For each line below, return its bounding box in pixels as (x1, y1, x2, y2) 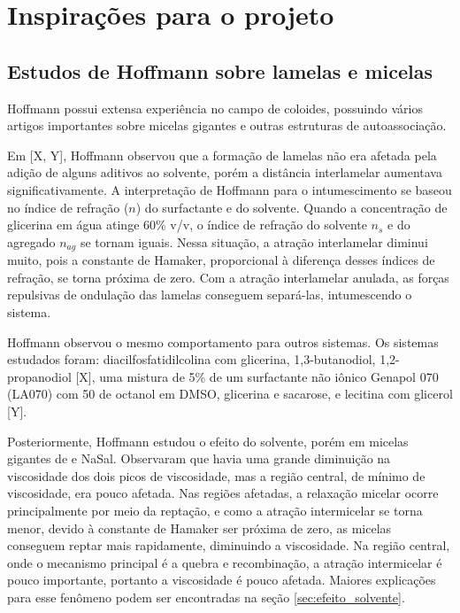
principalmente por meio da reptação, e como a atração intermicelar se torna (7, 500, 423, 519)
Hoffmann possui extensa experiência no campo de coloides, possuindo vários (7, 98, 423, 117)
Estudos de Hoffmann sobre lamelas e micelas (7, 57, 433, 84)
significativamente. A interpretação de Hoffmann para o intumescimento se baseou (7, 180, 452, 198)
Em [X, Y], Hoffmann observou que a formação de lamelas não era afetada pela (7, 145, 437, 164)
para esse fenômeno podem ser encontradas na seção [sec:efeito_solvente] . (7, 587, 405, 606)
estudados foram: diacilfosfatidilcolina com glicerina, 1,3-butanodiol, (7, 350, 376, 369)
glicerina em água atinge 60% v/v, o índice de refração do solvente (7, 215, 367, 234)
